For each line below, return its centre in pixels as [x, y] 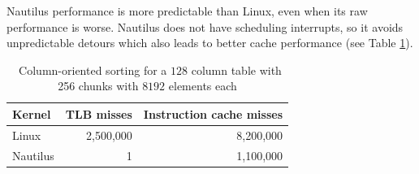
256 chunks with [98, 86]
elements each [203, 86]
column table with [236, 70]
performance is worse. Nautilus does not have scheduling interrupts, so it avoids [205, 26]
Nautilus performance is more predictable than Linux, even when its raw [187, 11]
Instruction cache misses [213, 113]
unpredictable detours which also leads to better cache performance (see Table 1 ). [210, 43]
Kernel [32, 113]
